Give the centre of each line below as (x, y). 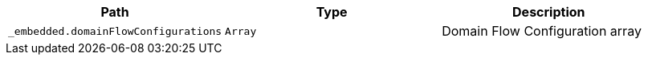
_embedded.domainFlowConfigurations (115, 31)
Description (549, 12)
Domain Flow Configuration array (542, 31)
